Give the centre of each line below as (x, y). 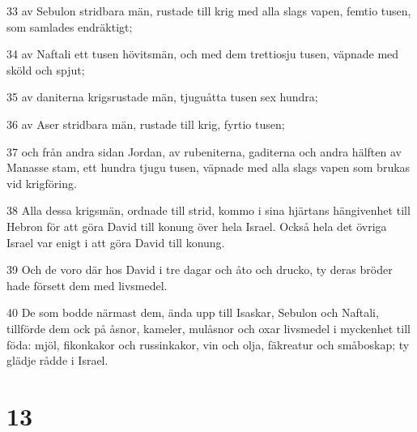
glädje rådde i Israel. (57, 360)
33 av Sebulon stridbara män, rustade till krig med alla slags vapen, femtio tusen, (209, 11)
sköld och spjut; (46, 69)
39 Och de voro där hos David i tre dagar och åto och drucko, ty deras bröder (200, 269)
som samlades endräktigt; (70, 26)
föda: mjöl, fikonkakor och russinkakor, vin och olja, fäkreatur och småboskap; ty (208, 344)
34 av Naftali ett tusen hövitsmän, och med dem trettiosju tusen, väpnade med (203, 54)
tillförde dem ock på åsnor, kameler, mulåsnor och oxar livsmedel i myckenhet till (208, 328)
